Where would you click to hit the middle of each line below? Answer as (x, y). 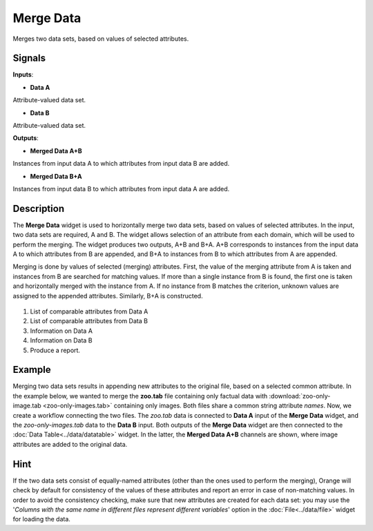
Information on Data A (61, 331)
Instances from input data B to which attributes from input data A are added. (121, 189)
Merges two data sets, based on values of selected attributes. (101, 39)
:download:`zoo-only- (300, 396)
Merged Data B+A (56, 176)
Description (39, 208)
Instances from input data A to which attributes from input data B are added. (121, 164)
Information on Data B (61, 340)
